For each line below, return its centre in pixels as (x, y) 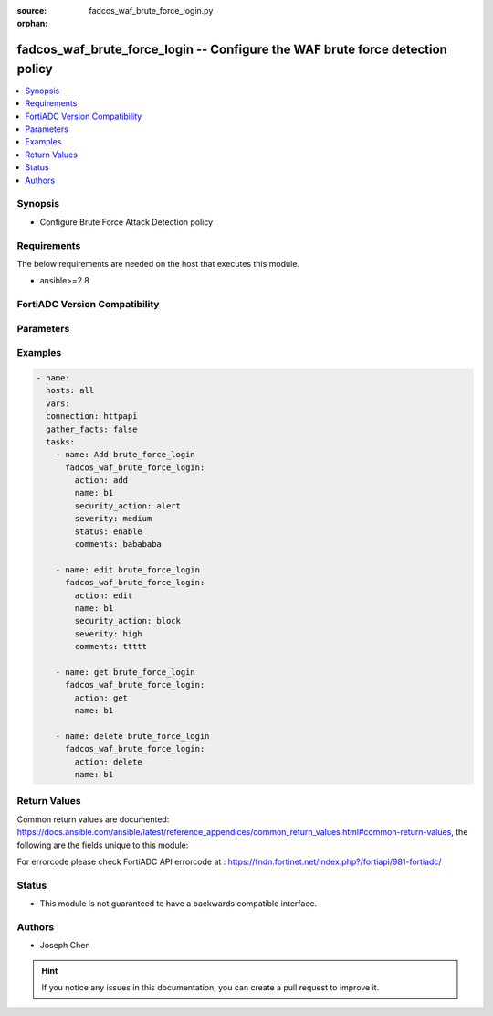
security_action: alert (128, 506)
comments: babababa (118, 545)
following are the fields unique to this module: (103, 845)
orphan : (32, 24)
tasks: (61, 442)
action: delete (109, 762)
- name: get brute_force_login (125, 672)
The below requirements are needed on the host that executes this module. (158, 263)
